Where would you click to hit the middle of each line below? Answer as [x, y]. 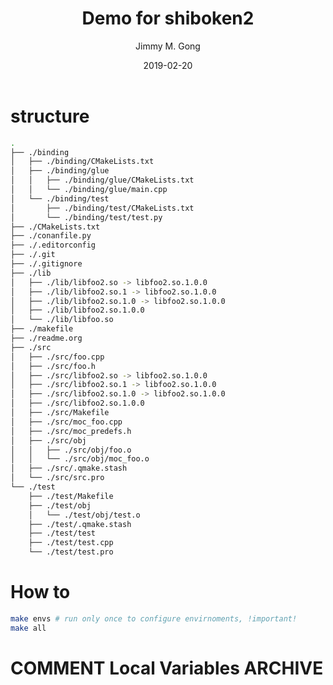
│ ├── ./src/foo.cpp [57, 357]
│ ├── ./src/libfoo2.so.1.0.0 [77, 403]
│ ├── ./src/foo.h [53, 366]
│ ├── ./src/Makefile [60, 413]
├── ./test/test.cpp [71, 543]
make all [28, 628]
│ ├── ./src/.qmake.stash [69, 468]
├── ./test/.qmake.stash [80, 524]
